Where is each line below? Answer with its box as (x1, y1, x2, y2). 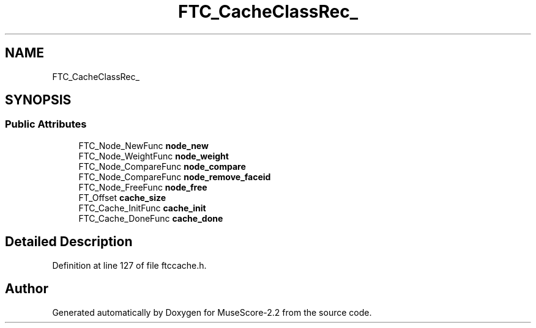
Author (5, 281, 48, 297)
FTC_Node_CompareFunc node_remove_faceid (78, 171, 271, 182)
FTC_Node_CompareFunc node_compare (78, 161, 246, 172)
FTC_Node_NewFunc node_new (78, 140, 209, 151)
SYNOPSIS (5, 92, 72, 108)
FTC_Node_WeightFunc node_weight (78, 150, 229, 161)
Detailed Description (5, 234, 133, 250)
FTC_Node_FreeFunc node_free (78, 181, 207, 192)
